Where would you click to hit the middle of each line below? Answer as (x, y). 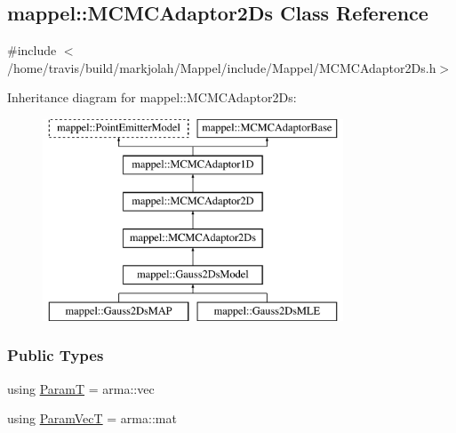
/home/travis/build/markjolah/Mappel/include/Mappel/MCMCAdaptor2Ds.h (222, 67)
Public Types (56, 355)
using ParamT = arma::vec (81, 388)
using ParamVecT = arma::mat (92, 418)
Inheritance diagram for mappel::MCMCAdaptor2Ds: (152, 97)
